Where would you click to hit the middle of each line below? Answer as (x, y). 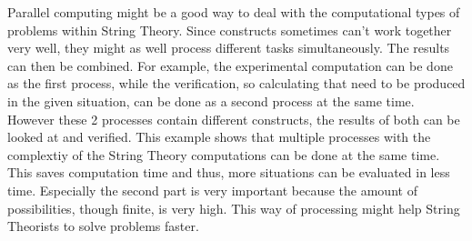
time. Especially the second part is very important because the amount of (212, 190)
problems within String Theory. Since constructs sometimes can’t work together (230, 30)
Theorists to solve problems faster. (103, 226)
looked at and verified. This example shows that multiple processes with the (219, 137)
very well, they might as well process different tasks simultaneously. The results (229, 48)
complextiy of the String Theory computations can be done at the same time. (224, 154)
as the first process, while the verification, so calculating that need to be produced (236, 83)
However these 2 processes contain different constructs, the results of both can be (234, 119)
